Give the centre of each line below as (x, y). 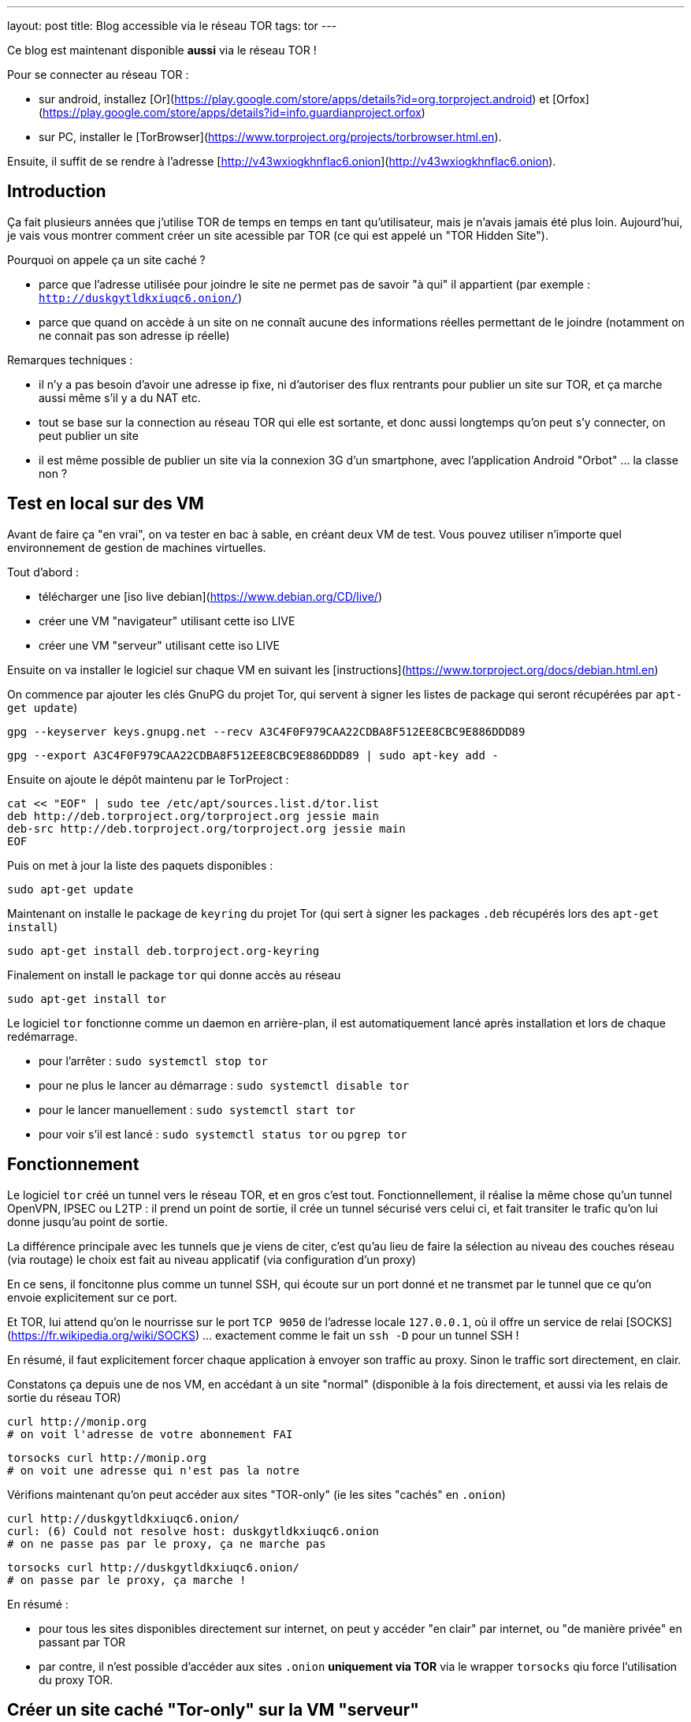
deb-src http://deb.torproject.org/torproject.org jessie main (206, 828)
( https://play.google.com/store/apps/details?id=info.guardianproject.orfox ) (232, 112)
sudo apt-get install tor (87, 999)
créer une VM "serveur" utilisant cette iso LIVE (160, 645)
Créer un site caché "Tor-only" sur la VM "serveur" (213, 1709)
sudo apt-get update (71, 889)
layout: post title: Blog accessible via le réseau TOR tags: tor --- (172, 26)
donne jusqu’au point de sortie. (87, 1221)
